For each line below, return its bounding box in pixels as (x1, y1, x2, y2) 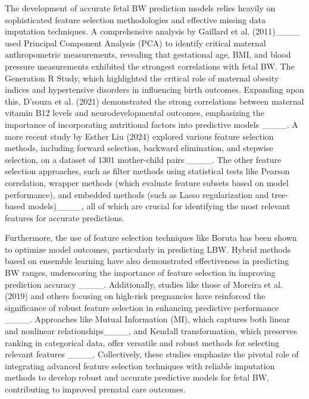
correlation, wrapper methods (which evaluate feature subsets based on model (5, 176, 289, 188)
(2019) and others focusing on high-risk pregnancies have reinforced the (5, 290, 266, 302)
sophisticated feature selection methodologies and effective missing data (5, 13, 266, 26)
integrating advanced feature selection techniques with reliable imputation (5, 359, 275, 372)
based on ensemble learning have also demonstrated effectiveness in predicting (5, 255, 289, 267)
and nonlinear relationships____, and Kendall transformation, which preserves (5, 325, 297, 337)
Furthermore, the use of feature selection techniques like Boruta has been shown (5, 231, 297, 244)
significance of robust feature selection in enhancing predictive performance (5, 301, 279, 313)
